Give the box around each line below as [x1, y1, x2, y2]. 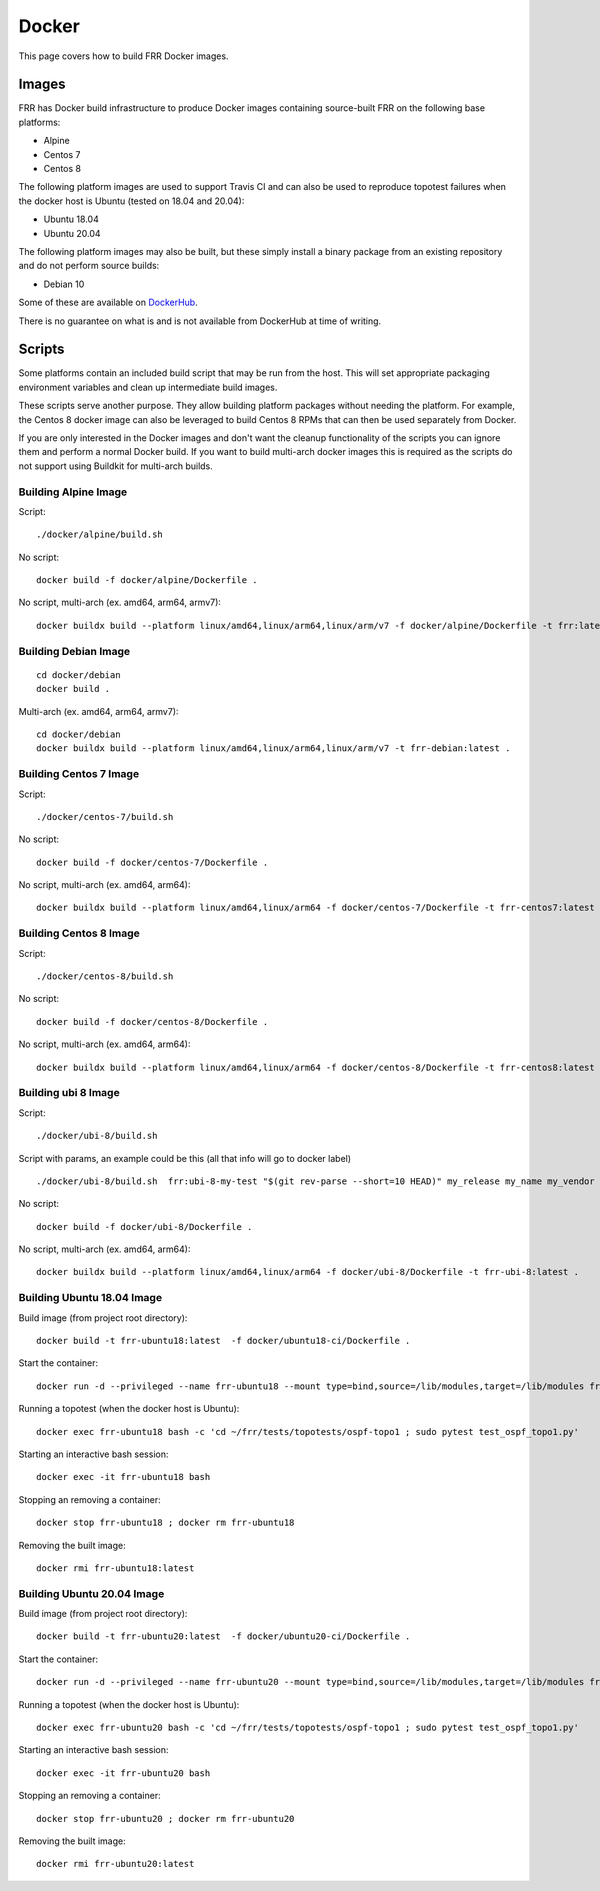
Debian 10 [43, 278, 85, 290]
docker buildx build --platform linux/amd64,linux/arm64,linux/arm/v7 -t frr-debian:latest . [36, 743, 511, 754]
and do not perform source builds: [18, 260, 160, 272]
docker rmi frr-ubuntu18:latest [36, 1562, 195, 1574]
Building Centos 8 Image [18, 926, 140, 940]
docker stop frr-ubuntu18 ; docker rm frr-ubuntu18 [36, 1517, 295, 1529]
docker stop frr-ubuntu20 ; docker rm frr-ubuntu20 [36, 1813, 295, 1824]
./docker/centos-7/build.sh [36, 811, 174, 822]
